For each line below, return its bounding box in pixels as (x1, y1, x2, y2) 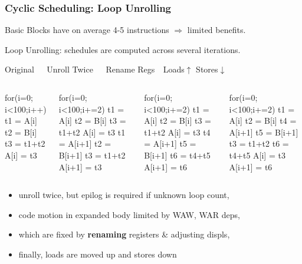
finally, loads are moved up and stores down (18, 248, 177, 260)
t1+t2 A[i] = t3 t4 (144, 126, 211, 138)
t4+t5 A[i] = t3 (229, 149, 285, 161)
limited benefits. (187, 24, 246, 36)
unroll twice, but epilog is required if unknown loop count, (18, 189, 229, 201)
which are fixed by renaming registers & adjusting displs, (18, 228, 230, 240)
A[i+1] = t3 (58, 160, 102, 173)
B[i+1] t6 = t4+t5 (144, 149, 211, 161)
